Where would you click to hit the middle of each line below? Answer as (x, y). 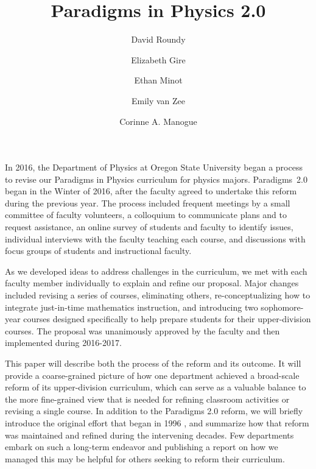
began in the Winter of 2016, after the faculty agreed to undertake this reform (151, 191)
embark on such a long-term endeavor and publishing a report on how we (142, 447)
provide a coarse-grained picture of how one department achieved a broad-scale (152, 375)
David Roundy (158, 39)
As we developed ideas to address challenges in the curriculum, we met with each (156, 271)
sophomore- (282, 307)
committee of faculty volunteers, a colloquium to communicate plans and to (146, 215)
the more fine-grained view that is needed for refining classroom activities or (147, 399)
